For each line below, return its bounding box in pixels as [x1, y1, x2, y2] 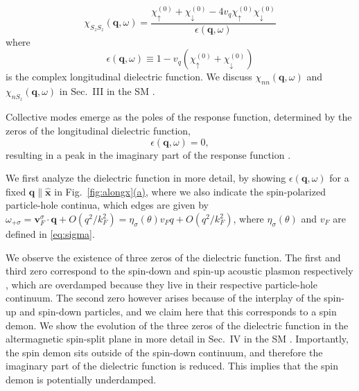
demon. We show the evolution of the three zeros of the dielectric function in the [6, 318, 349, 332]
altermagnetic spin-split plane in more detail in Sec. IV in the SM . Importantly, [6, 331, 349, 346]
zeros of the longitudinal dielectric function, [6, 123, 191, 138]
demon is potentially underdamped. [6, 372, 157, 386]
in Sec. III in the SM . [59, 84, 155, 98]
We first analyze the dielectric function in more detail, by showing [6, 171, 286, 185]
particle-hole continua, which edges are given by [6, 198, 209, 212]
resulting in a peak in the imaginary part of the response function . [6, 147, 291, 162]
